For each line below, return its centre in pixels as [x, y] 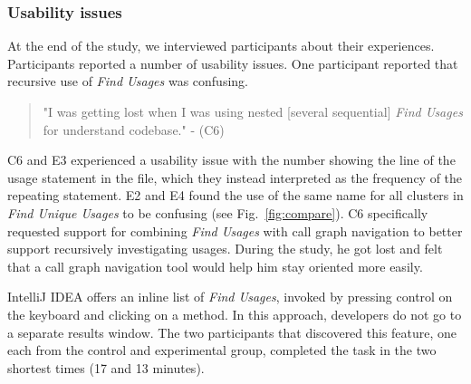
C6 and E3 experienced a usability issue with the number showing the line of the [231, 160]
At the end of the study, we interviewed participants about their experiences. [221, 46]
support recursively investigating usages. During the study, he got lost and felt [225, 249]
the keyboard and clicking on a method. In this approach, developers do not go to [235, 314]
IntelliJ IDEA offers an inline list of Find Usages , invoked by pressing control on [230, 297]
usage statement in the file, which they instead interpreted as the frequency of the [235, 177]
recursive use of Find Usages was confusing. [128, 81]
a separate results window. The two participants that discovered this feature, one [232, 332]
